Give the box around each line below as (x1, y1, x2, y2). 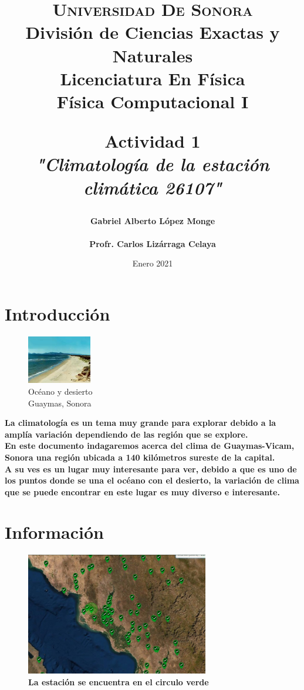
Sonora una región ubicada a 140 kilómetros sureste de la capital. (5, 451, 275, 463)
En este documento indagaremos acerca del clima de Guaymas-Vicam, (5, 439, 295, 452)
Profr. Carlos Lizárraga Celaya (89, 237, 216, 249)
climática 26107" (83, 175, 222, 199)
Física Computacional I (56, 89, 249, 113)
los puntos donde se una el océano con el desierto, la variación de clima (5, 474, 299, 486)
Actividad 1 (104, 129, 201, 153)
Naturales (112, 43, 193, 67)
